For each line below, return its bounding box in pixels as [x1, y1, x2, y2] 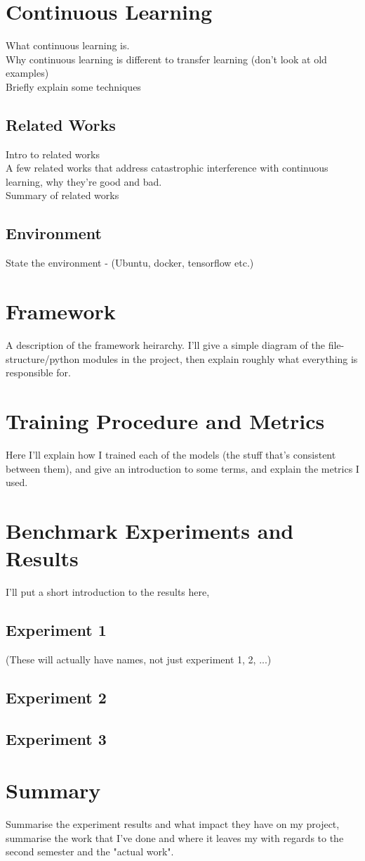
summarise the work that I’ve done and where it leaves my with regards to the [6, 830, 344, 845]
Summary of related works [6, 188, 119, 203]
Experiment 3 [6, 727, 107, 749]
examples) [6, 65, 49, 80]
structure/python [6, 351, 80, 366]
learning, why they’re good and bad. [6, 174, 162, 189]
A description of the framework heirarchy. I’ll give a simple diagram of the [6, 338, 325, 352]
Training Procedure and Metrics [6, 406, 325, 435]
